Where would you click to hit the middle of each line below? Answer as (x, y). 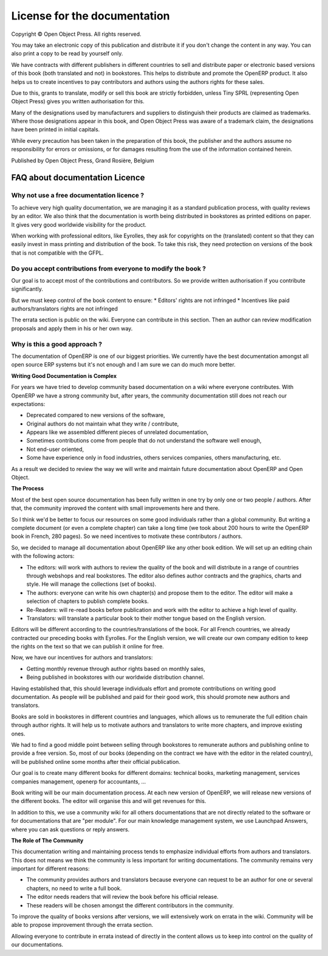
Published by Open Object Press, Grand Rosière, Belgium (83, 160)
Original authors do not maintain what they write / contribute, (103, 424)
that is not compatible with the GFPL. (57, 253)
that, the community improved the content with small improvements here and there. (115, 508)
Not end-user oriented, (55, 449)
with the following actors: (43, 556)
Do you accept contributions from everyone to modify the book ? (109, 269)
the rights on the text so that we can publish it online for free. (87, 647)
